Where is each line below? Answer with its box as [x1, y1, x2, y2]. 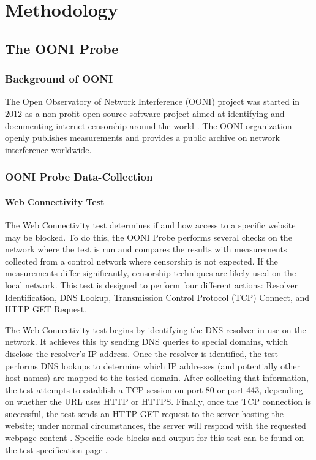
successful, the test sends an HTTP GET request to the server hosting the [5, 407, 284, 420]
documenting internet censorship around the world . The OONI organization [5, 119, 292, 132]
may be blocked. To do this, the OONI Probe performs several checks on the [5, 230, 292, 243]
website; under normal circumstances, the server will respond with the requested [5, 419, 306, 432]
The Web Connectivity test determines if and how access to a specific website [5, 218, 296, 231]
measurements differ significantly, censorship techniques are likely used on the [5, 266, 296, 279]
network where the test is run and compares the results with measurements [5, 243, 287, 255]
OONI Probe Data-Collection [5, 169, 153, 184]
